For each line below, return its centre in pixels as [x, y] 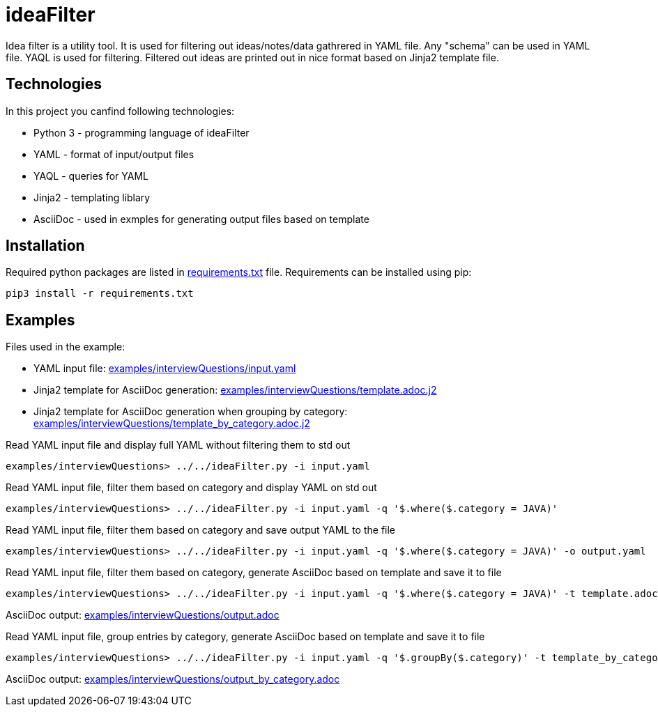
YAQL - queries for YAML [91, 176]
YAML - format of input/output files [114, 154]
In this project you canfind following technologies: [120, 111]
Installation [45, 246]
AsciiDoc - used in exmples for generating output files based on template [201, 219]
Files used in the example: [66, 347]
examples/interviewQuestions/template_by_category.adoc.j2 [172, 424]
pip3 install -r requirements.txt [100, 294]
